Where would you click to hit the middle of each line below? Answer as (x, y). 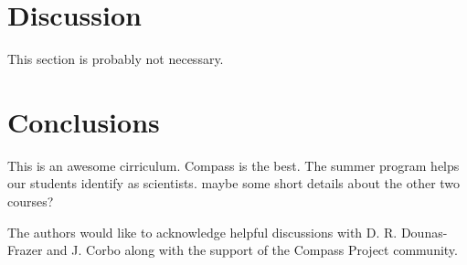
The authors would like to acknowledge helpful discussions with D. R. (202, 232)
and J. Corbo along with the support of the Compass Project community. (252, 250)
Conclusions (84, 121)
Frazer (25, 250)
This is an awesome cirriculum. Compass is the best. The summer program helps (233, 165)
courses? (31, 201)
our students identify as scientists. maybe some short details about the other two (234, 183)
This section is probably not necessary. (116, 59)
